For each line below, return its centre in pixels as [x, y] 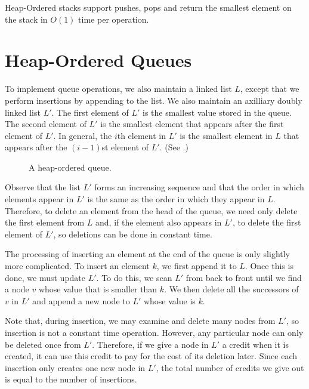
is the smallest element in [226, 135]
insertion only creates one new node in [75, 367]
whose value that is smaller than [98, 289]
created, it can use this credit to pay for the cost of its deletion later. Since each [151, 356]
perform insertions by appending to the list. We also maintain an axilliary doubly [154, 100]
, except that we [270, 89]
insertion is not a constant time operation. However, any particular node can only [154, 332]
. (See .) [174, 147]
